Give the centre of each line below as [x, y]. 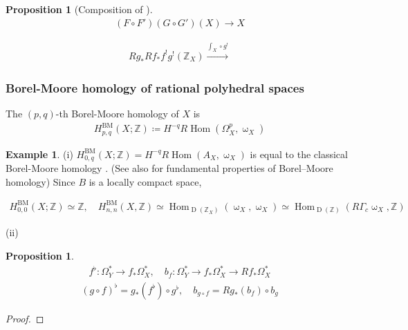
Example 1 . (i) [39, 154]
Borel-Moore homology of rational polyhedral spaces [155, 87]
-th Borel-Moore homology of [117, 114]
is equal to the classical [299, 154]
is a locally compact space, [145, 181]
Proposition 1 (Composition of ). [79, 9]
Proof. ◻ [25, 318]
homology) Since [40, 181]
